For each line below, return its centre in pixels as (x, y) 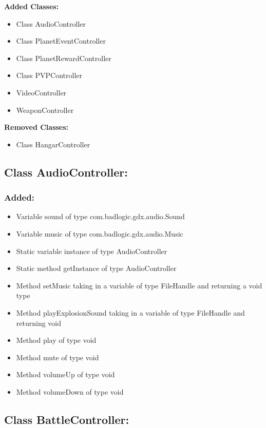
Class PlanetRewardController (64, 58)
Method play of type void (56, 340)
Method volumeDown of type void (70, 391)
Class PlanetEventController (61, 41)
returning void (39, 323)
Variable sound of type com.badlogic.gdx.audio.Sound (100, 216)
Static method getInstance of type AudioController (96, 268)
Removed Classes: (36, 127)
